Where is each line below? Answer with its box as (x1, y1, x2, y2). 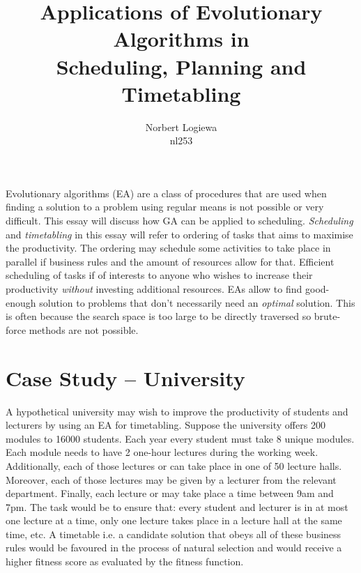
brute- (314, 309, 341, 323)
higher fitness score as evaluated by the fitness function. (6, 554, 244, 569)
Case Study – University (6, 363, 245, 392)
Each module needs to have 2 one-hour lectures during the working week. (6, 445, 318, 459)
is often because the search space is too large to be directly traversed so (6, 309, 312, 323)
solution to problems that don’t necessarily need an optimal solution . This (39, 295, 355, 310)
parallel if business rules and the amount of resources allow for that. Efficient (6, 254, 335, 268)
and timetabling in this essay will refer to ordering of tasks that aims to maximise (6, 227, 353, 241)
